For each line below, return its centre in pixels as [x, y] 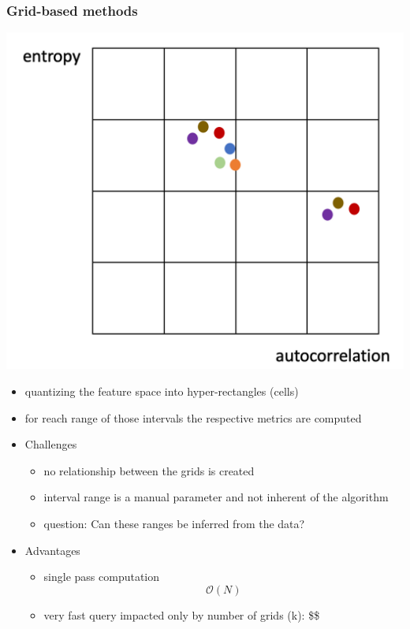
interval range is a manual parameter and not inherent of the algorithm [216, 497]
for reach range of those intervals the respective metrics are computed [193, 417]
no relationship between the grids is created [149, 470]
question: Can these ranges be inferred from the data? [174, 523]
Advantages [52, 550]
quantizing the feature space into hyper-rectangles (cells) [162, 391]
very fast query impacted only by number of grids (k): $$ [182, 614]
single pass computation [102, 577]
